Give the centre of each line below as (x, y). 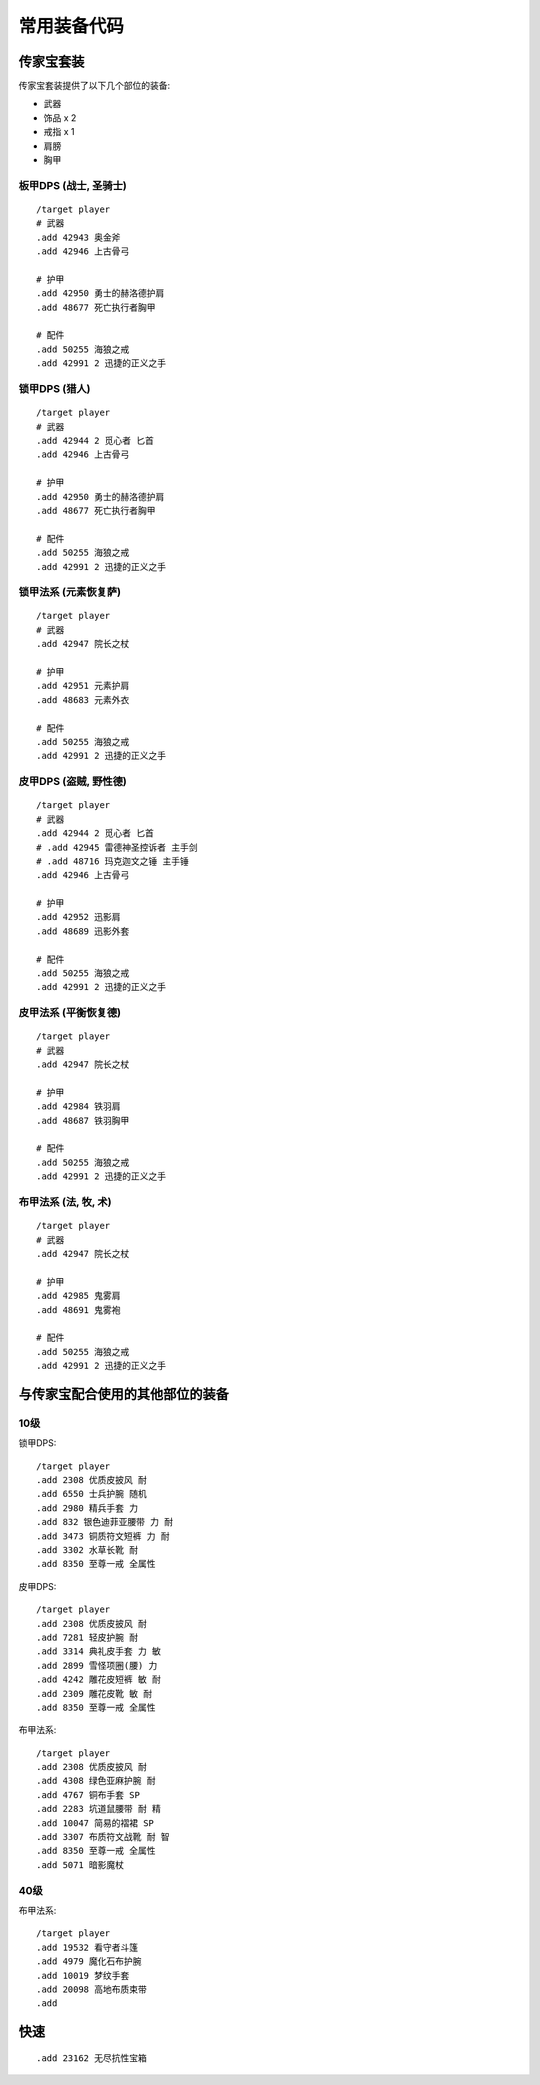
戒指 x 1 (59, 132)
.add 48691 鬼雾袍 (78, 1309)
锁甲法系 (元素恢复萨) (70, 592)
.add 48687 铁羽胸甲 (83, 1120)
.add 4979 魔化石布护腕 (89, 1961)
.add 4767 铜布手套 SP (88, 1794)
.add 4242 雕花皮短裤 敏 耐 (99, 1679)
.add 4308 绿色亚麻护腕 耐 (96, 1781)
